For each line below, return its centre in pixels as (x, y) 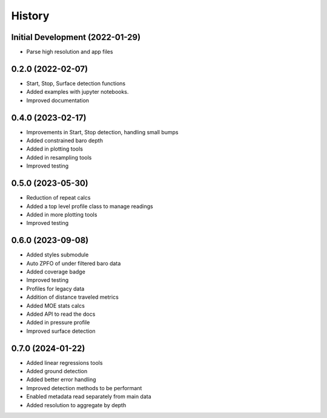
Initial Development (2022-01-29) (76, 37)
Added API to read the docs (61, 314)
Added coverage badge (56, 272)
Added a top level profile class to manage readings (90, 206)
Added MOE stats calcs (55, 305)
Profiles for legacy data (55, 289)
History (30, 16)
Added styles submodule (58, 255)
